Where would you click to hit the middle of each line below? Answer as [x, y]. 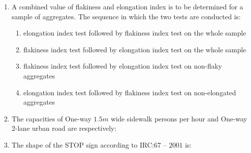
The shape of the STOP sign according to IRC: [83, 144]
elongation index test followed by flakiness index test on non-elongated [130, 92]
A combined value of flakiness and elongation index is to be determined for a [127, 6]
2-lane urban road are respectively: [64, 128]
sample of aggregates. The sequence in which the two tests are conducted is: [126, 16]
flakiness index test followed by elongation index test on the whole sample [135, 49]
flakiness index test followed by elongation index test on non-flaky [123, 66]
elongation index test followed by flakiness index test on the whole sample [135, 33]
